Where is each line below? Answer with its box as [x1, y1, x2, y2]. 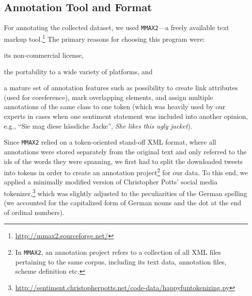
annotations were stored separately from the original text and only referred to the [4, 146, 247, 156]
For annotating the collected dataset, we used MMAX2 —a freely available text [4, 22, 229, 33]
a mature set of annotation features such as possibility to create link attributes [4, 82, 238, 93]
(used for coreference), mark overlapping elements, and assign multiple [4, 92, 213, 102]
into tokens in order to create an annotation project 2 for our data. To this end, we [4, 166, 248, 177]
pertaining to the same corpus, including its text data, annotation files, [15, 256, 226, 266]
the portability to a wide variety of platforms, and [4, 66, 153, 76]
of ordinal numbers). [4, 207, 64, 217]
